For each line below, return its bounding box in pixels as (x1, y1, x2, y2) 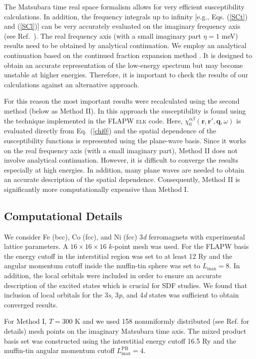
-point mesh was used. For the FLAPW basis (112, 241, 249, 251)
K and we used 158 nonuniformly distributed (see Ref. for (75, 316, 250, 326)
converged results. (4, 299, 58, 309)
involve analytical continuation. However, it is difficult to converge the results (4, 155, 238, 165)
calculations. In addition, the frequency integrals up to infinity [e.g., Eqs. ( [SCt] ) (4, 11, 248, 21)
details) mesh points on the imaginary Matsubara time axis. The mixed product (4, 326, 247, 336)
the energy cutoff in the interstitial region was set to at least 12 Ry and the (4, 250, 232, 261)
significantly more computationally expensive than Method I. (4, 183, 189, 194)
